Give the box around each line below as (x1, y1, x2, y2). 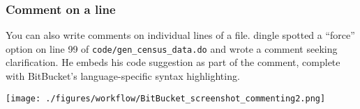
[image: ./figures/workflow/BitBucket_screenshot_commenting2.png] (6, 93, 326, 103)
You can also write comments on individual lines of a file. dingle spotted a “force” (6, 28, 355, 42)
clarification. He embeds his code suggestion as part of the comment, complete (6, 55, 340, 69)
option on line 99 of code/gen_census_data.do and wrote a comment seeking (6, 41, 338, 56)
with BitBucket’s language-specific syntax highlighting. (6, 69, 240, 83)
